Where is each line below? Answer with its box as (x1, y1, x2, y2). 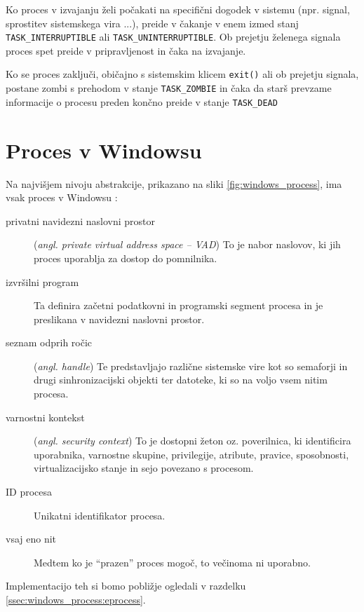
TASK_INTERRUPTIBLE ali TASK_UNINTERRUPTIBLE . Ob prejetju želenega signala (6, 29, 341, 44)
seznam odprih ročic (6, 335, 93, 350)
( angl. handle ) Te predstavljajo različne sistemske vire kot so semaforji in (34, 358, 348, 373)
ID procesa (6, 484, 53, 499)
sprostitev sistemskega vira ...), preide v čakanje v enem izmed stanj (6, 15, 299, 30)
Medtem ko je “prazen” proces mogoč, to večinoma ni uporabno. (34, 555, 311, 569)
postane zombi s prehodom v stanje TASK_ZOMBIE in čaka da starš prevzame (6, 81, 332, 95)
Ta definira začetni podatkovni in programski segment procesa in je (34, 298, 323, 313)
